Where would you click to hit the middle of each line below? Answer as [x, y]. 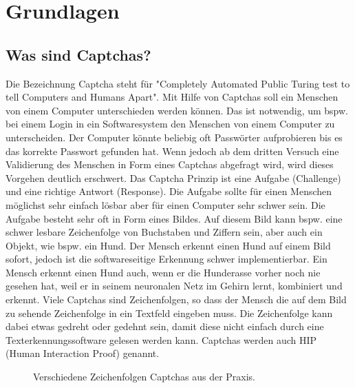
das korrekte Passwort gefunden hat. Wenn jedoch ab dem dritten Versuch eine [172, 151]
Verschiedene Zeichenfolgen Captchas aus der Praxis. [144, 377]
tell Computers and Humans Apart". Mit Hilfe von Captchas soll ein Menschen [172, 97]
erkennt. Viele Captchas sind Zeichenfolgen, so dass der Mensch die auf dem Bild [176, 299]
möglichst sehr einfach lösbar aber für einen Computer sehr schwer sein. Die [165, 204]
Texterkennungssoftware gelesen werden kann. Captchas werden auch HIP [161, 339]
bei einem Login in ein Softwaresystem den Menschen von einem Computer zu [170, 124]
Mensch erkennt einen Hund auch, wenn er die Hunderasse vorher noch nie [163, 272]
